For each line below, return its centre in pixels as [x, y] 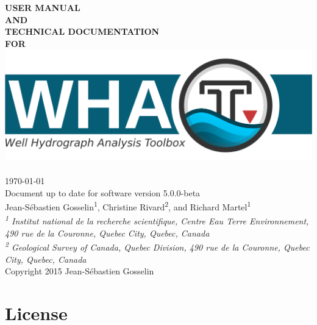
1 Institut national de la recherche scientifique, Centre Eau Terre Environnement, [157, 220]
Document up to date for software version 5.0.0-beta [103, 192]
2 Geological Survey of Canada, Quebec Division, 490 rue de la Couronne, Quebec [157, 246]
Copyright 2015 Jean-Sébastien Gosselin [80, 271]
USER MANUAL [43, 7]
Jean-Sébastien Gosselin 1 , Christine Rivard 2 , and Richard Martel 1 [128, 206]
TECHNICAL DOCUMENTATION [82, 31]
